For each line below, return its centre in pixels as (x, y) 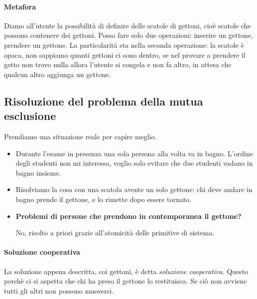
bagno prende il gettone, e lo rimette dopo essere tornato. (104, 199)
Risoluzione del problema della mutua (104, 101)
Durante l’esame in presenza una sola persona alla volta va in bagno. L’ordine (134, 153)
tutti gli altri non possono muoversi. (59, 290)
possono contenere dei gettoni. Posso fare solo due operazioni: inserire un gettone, (128, 35)
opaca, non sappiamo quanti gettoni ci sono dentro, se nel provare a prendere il (125, 54)
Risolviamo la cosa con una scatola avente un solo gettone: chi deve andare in (134, 189)
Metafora (20, 6)
